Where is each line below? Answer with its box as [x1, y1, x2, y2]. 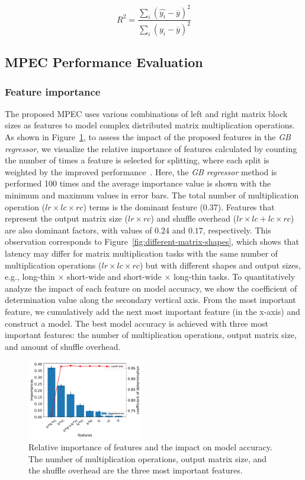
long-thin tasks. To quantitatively [173, 270, 296, 283]
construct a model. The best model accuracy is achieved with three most [5, 317, 268, 329]
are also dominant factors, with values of [5, 223, 152, 236]
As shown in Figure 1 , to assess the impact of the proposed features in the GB [5, 131, 291, 143]
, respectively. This [203, 223, 271, 236]
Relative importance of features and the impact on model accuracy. [28, 441, 272, 453]
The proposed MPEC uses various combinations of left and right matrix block [5, 107, 288, 119]
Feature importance [5, 84, 101, 99]
